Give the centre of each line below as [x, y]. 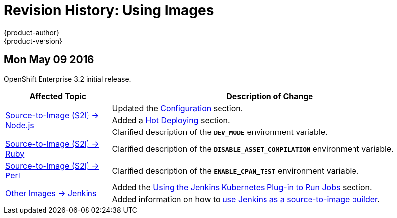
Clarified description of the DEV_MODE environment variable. [220, 132]
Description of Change [270, 96]
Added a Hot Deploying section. [171, 120]
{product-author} [32, 32]
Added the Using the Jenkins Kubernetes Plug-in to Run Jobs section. [242, 187]
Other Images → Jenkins [51, 193]
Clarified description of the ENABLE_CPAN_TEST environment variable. [235, 170]
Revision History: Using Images [109, 10]
